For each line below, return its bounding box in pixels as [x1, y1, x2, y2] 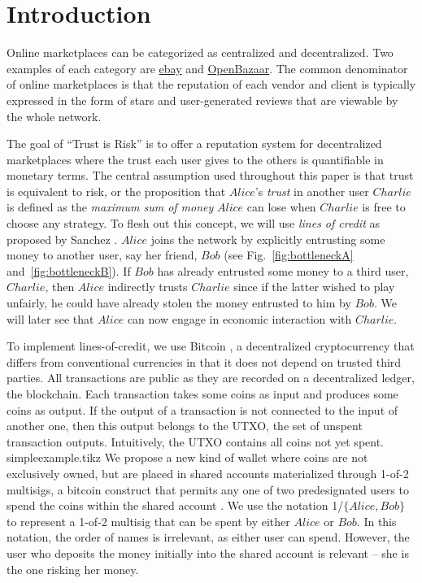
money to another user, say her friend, [7, 246, 198, 263]
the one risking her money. [7, 560, 139, 577]
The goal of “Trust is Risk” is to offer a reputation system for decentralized [7, 135, 382, 152]
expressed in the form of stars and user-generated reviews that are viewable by [7, 91, 398, 108]
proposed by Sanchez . [7, 230, 118, 247]
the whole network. [7, 107, 102, 124]
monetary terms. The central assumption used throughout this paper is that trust [7, 167, 414, 184]
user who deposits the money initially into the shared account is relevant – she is [7, 544, 409, 561]
